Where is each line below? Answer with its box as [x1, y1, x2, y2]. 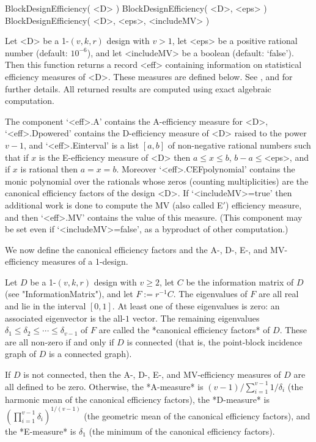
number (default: [5, 46, 68, 59]
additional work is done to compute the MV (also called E [5, 198, 223, 211]
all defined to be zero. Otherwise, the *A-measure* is [5, 380, 204, 392]
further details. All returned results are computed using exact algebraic [5, 82, 271, 95]
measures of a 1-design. [42, 255, 128, 268]
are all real [259, 287, 299, 300]
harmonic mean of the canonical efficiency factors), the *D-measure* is [5, 393, 270, 406]
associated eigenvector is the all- [5, 311, 126, 324]
